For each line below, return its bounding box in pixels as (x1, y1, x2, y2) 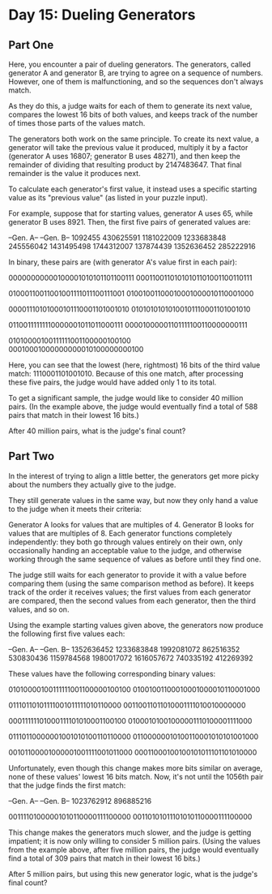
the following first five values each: (8, 629, 125, 638)
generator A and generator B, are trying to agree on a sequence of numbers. (8, 68, 263, 78)
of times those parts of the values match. (8, 118, 146, 127)
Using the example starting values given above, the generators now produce (8, 620, 264, 630)
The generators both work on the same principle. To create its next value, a (8, 134, 259, 144)
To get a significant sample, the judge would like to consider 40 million (8, 393, 244, 402)
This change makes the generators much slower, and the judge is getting (8, 827, 252, 837)
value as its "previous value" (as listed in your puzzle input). (8, 193, 208, 202)
